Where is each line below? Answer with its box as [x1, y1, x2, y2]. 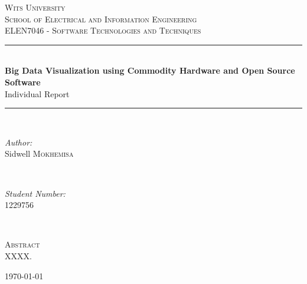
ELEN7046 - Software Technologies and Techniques [5, 24, 201, 37]
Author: [5, 136, 32, 148]
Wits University [5, 1, 66, 13]
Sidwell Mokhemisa [5, 147, 74, 160]
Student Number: [5, 187, 66, 199]
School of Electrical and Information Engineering [5, 12, 197, 25]
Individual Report [5, 87, 70, 100]
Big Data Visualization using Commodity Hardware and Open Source [5, 64, 295, 77]
